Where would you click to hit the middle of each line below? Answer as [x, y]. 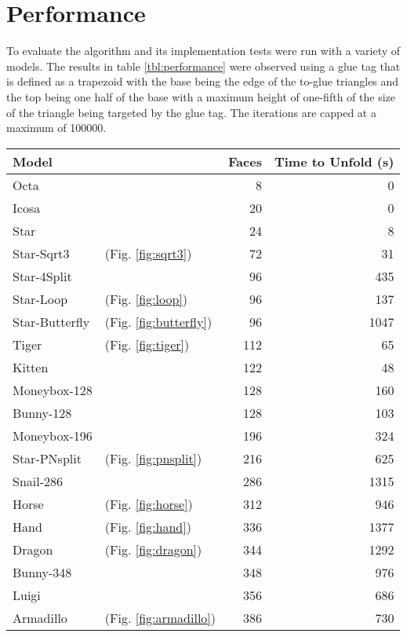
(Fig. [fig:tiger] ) [147, 344]
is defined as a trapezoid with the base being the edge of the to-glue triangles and [203, 81]
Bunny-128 [42, 412]
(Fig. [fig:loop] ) [146, 298]
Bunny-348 [42, 572]
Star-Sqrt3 [41, 253]
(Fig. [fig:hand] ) [148, 526]
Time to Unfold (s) [334, 161]
